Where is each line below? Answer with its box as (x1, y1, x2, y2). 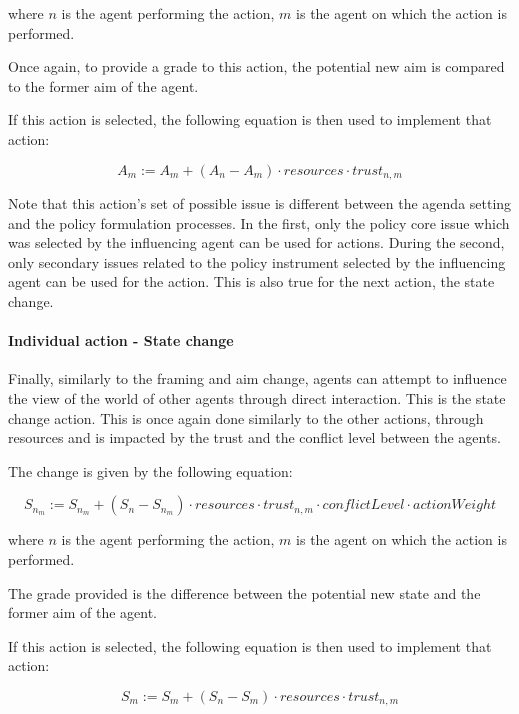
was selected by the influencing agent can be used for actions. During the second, (8, 232, 505, 253)
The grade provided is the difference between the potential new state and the (8, 582, 481, 603)
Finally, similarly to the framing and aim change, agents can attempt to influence (8, 368, 507, 389)
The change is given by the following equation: (8, 460, 293, 481)
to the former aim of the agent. (8, 75, 199, 96)
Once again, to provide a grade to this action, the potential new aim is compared (8, 56, 505, 77)
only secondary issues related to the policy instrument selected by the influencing (8, 251, 506, 272)
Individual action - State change (8, 330, 234, 351)
